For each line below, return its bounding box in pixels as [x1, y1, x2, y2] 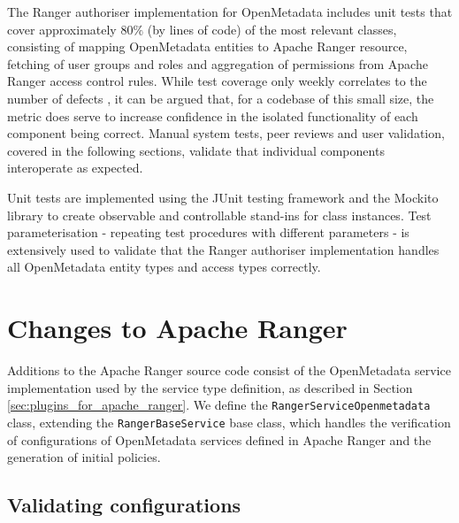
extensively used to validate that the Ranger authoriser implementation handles [7, 240, 440, 258]
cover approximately [7, 19, 117, 38]
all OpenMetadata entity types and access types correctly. [7, 258, 321, 276]
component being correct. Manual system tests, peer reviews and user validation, [7, 124, 445, 142]
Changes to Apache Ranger [7, 310, 348, 346]
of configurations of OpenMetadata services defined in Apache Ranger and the [7, 430, 432, 449]
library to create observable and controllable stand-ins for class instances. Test [7, 205, 432, 224]
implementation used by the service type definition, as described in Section [7, 378, 413, 396]
